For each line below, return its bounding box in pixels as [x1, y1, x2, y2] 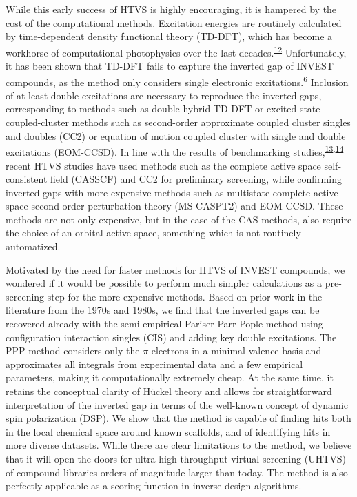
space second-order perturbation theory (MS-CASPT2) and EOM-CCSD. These [6, 199, 343, 213]
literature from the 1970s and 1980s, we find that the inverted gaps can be [6, 303, 320, 317]
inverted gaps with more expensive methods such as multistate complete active [6, 185, 338, 199]
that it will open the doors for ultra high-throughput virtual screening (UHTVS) [6, 451, 346, 465]
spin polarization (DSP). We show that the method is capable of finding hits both [6, 411, 351, 425]
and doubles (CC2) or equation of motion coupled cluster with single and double [6, 128, 346, 143]
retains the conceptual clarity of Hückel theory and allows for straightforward [6, 384, 332, 398]
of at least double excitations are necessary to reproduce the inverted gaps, [6, 88, 322, 102]
